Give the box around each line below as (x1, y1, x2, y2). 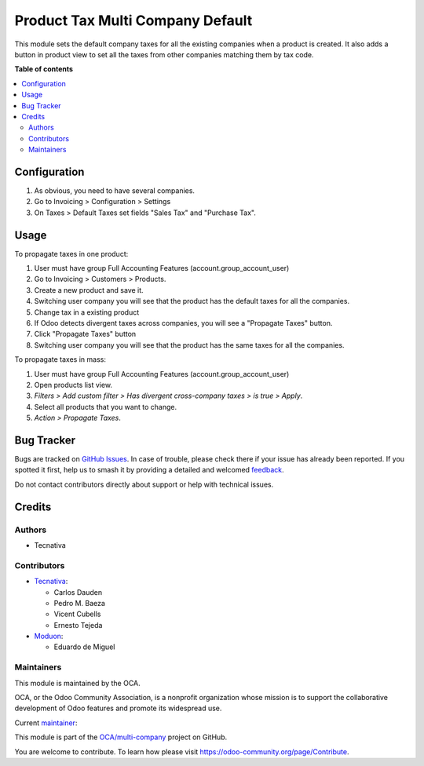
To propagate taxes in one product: (14, 249, 129, 258)
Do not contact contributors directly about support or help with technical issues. (14, 480, 274, 489)
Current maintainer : (14, 718, 78, 728)
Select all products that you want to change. (34, 402, 177, 411)
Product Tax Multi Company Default (14, 12, 253, 29)
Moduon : (34, 632, 64, 641)
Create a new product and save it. (34, 285, 144, 294)
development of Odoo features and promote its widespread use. (14, 703, 222, 713)
